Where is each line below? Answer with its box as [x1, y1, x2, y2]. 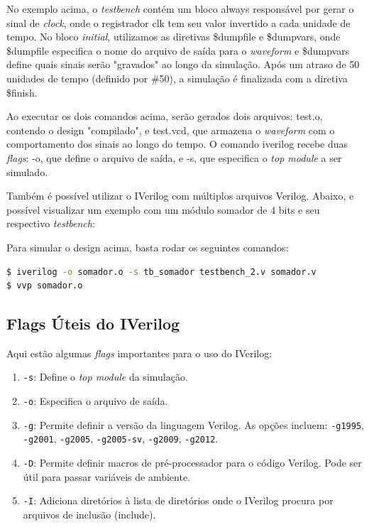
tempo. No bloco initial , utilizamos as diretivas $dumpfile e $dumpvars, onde [6, 29, 341, 44]
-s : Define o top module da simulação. [23, 369, 188, 384]
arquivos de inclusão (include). [23, 507, 156, 522]
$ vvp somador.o [6, 281, 83, 291]
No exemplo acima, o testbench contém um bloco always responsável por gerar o [6, 1, 354, 16]
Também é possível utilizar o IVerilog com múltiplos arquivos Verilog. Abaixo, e [6, 188, 354, 203]
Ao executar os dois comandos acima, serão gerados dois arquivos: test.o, [6, 109, 323, 124]
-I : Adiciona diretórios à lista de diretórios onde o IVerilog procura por [23, 493, 334, 508]
